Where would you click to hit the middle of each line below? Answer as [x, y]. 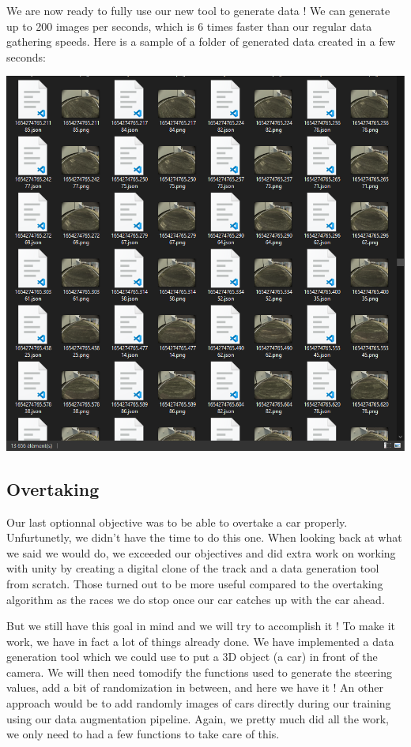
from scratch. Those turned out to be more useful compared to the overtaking [195, 583]
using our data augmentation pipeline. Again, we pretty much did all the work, [198, 718]
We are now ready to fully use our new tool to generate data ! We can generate [198, 10]
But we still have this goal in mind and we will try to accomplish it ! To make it [201, 626]
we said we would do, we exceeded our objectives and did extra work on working [201, 552]
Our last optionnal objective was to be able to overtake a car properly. [177, 522]
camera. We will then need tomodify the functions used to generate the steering [199, 672]
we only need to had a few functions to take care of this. [143, 734]
